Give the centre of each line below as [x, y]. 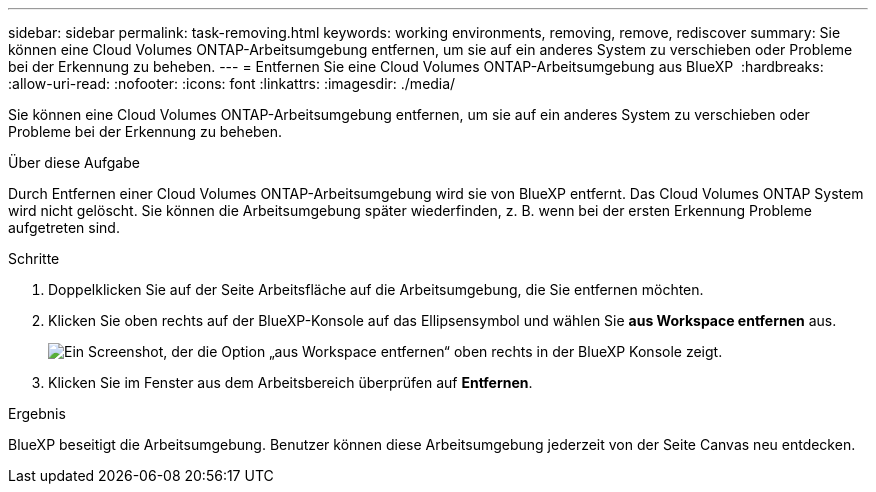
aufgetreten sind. [64, 227]
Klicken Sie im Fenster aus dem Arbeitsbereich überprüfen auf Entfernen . [290, 382]
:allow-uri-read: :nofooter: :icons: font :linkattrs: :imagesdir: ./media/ [232, 83]
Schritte [34, 258]
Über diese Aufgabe [74, 162]
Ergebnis [37, 413]
